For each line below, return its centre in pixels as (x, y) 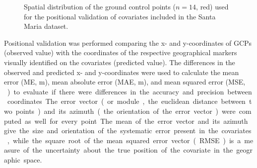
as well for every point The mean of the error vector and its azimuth (136, 121)
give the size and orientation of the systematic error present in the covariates (128, 130)
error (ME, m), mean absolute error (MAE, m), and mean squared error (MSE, (125, 82)
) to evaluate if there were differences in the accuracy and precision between (129, 91)
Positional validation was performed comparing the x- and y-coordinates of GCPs (128, 42)
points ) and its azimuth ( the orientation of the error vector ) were (126, 111)
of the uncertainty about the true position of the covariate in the (128, 150)
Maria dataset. (46, 26)
